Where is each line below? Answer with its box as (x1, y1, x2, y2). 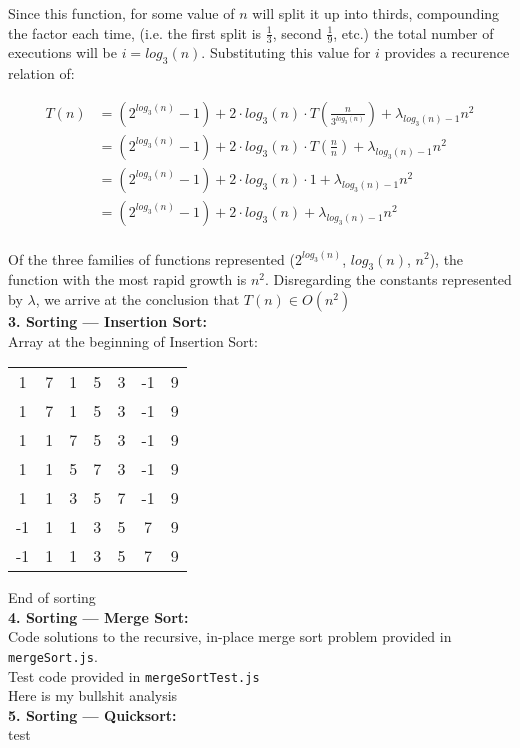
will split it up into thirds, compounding (252, 3, 500, 23)
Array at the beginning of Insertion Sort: (8, 330, 258, 351)
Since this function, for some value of (8, 3, 235, 23)
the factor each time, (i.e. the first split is (8, 22, 262, 43)
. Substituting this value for (201, 42, 371, 63)
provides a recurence (384, 42, 510, 63)
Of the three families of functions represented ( (8, 248, 295, 269)
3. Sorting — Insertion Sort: (8, 310, 207, 331)
